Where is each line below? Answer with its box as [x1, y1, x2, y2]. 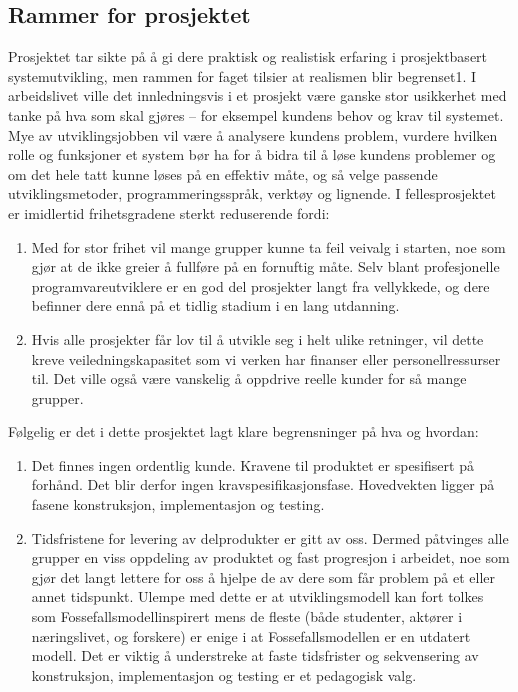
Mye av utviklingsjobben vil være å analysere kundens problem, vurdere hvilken [8, 124, 498, 145]
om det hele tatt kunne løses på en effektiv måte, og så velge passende [8, 163, 438, 184]
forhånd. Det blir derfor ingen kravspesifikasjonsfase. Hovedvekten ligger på [31, 474, 495, 495]
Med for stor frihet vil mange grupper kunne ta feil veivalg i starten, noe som [31, 236, 506, 257]
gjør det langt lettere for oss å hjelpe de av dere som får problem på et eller [31, 566, 496, 587]
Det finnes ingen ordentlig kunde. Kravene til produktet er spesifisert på [31, 454, 474, 475]
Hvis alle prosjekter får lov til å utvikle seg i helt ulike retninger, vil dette [31, 328, 484, 349]
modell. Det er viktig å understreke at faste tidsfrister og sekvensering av [31, 645, 479, 666]
